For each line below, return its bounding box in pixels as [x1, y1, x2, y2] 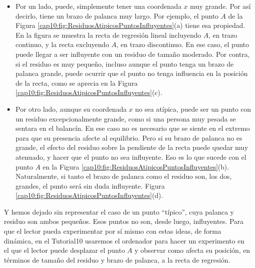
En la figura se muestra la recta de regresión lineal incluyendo [15, 29, 202, 40]
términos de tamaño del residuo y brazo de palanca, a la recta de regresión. [4, 254, 230, 265]
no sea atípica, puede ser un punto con [135, 103, 251, 114]
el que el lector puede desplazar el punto [4, 245, 125, 255]
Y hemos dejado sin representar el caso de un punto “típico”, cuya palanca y [4, 206, 234, 217]
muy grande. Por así [190, 1, 251, 11]
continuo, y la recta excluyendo [15, 39, 109, 49]
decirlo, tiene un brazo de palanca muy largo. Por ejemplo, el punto [15, 10, 219, 21]
